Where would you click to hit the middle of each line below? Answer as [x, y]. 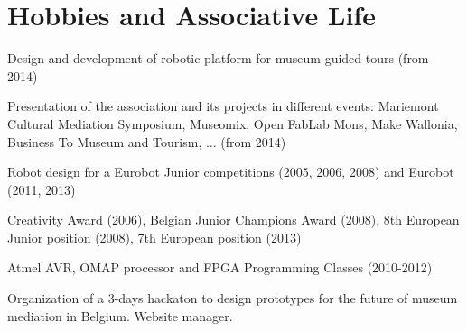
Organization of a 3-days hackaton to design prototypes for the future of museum [233, 298]
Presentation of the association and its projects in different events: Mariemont [223, 106]
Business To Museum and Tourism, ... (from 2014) [147, 141]
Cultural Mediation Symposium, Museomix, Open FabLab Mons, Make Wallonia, [233, 123]
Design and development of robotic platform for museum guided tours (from [218, 58]
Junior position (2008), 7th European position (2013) [154, 237]
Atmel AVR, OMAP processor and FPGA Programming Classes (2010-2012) [220, 267]
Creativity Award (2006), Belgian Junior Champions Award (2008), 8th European [233, 220]
